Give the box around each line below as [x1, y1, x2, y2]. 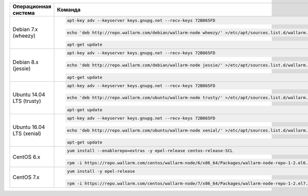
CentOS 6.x [12, 153, 41, 161]
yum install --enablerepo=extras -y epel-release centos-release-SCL [67, 148, 233, 154]
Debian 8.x [12, 58, 39, 65]
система [12, 9, 35, 16]
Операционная [12, 3, 51, 10]
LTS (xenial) [12, 130, 41, 137]
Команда [57, 6, 81, 13]
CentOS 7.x [12, 174, 40, 181]
